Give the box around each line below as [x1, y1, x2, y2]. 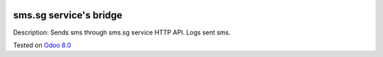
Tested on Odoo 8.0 [13, 41, 72, 49]
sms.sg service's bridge [13, 9, 123, 21]
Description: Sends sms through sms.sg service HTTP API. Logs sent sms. [13, 28, 231, 37]
